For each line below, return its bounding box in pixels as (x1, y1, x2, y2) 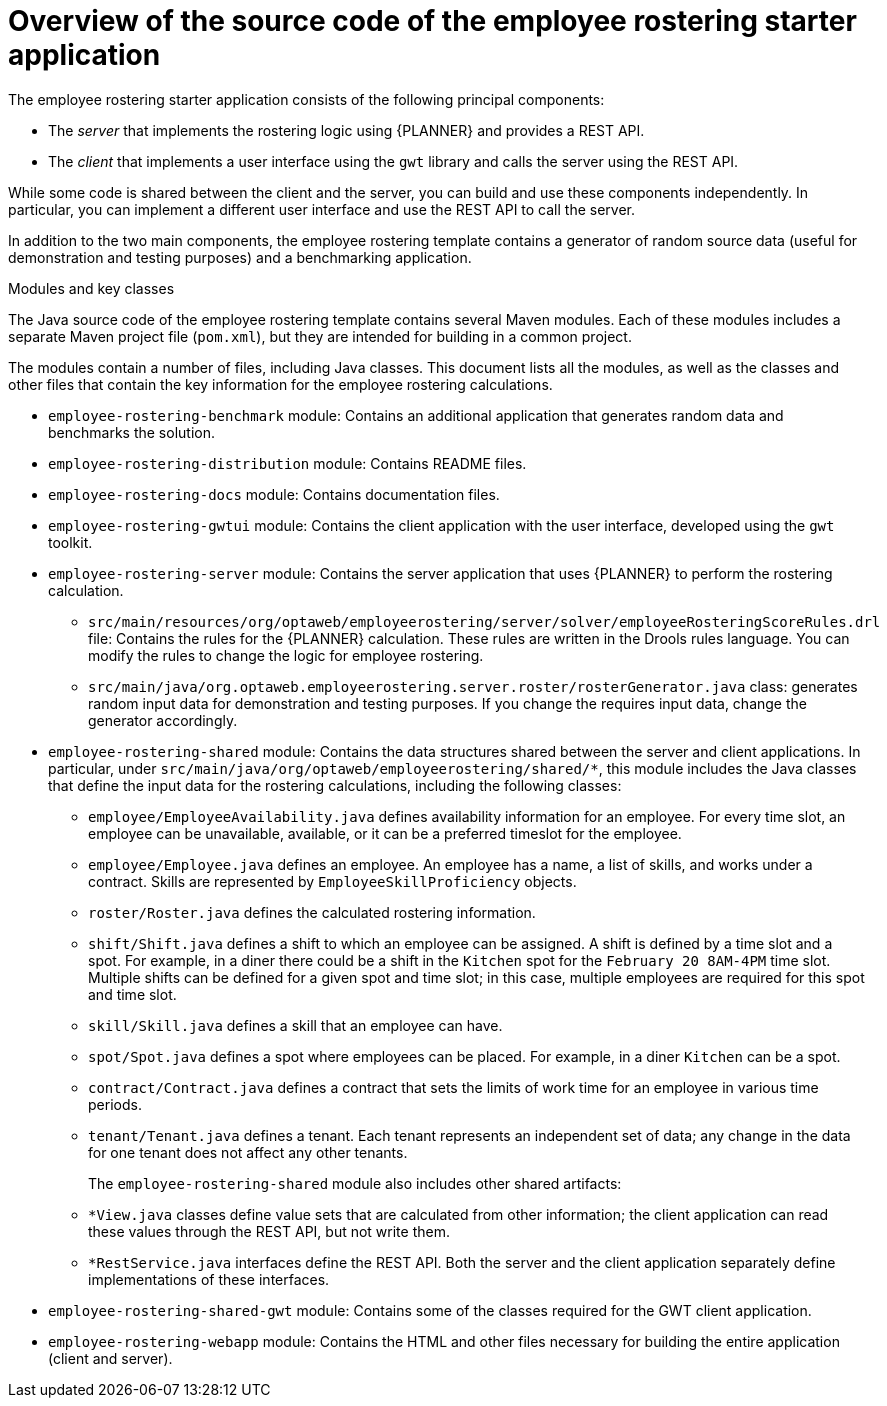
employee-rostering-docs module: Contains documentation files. (48, 485, 500, 503)
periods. (88, 1095, 142, 1113)
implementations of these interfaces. (88, 1270, 330, 1288)
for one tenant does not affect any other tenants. (88, 1143, 408, 1161)
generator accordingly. (88, 711, 238, 729)
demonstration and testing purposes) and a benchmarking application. (8, 248, 472, 266)
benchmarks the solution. (48, 423, 215, 441)
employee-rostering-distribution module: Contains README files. (48, 454, 527, 472)
